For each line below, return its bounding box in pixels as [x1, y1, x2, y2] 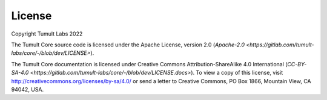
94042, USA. [11, 86, 44, 93]
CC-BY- [287, 60, 307, 67]
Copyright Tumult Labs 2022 [11, 30, 83, 37]
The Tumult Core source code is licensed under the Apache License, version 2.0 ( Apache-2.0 [11, 41, 245, 48]
